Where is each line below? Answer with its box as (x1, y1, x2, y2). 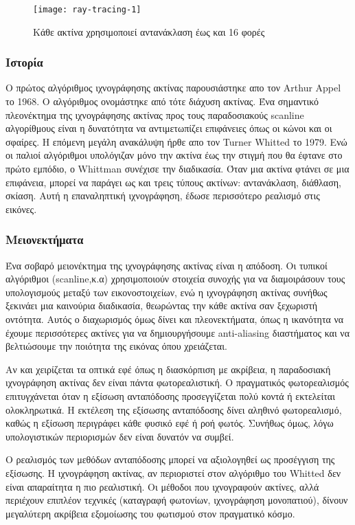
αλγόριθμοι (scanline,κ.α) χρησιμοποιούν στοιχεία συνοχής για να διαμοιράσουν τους (5, 271, 345, 286)
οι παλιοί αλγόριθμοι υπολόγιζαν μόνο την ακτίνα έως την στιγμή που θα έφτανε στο (5, 148, 343, 162)
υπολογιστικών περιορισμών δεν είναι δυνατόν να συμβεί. (5, 429, 234, 443)
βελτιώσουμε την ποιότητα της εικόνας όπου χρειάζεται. (5, 339, 227, 353)
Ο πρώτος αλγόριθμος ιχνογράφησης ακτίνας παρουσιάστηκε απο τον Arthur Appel (5, 80, 341, 95)
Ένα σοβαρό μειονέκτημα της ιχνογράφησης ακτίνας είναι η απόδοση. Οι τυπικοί (5, 258, 328, 272)
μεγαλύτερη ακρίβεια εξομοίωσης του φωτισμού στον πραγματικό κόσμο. (5, 506, 295, 520)
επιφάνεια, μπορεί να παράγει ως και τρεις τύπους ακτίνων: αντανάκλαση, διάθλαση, (5, 175, 341, 189)
